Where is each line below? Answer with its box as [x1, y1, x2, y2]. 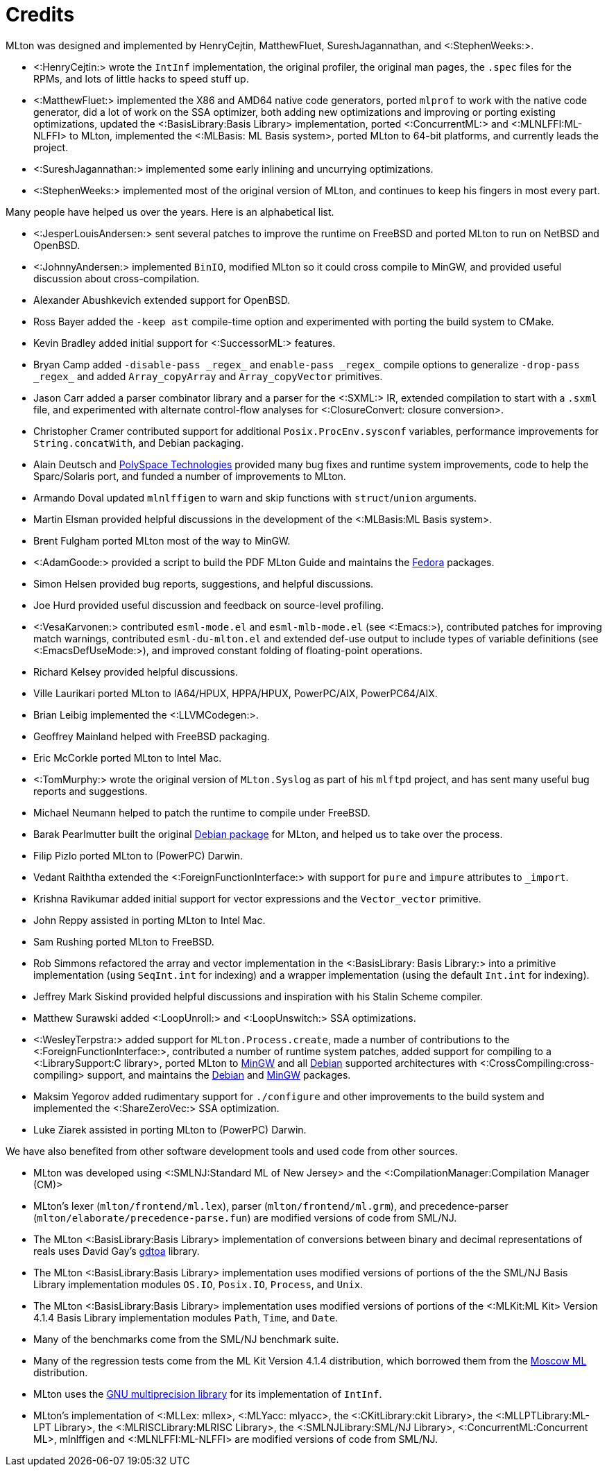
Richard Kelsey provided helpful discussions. [33, 665, 238, 678]
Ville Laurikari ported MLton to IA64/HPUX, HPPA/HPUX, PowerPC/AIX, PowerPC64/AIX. [33, 687, 438, 699]
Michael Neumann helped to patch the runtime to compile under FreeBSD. [33, 806, 370, 819]
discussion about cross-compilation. [33, 272, 200, 284]
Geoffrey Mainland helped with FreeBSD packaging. [33, 730, 270, 742]
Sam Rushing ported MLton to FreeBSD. [33, 935, 214, 948]
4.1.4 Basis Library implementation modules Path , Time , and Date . [33, 1311, 339, 1324]
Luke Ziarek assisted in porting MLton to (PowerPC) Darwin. [33, 1123, 307, 1136]
